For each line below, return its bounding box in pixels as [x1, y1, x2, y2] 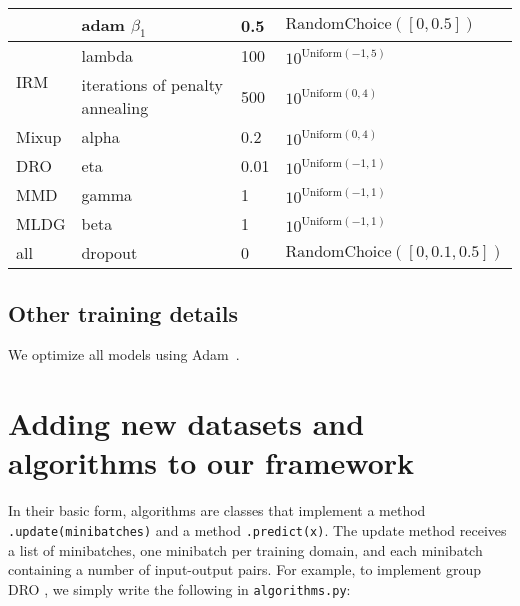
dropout [81, 241, 138, 265]
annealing [81, 96, 149, 120]
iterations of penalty [81, 73, 223, 97]
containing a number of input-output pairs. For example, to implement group [8, 559, 481, 580]
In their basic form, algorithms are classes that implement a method [8, 500, 426, 521]
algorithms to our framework [8, 442, 415, 483]
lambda [81, 44, 134, 68]
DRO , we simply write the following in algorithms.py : [8, 578, 351, 599]
